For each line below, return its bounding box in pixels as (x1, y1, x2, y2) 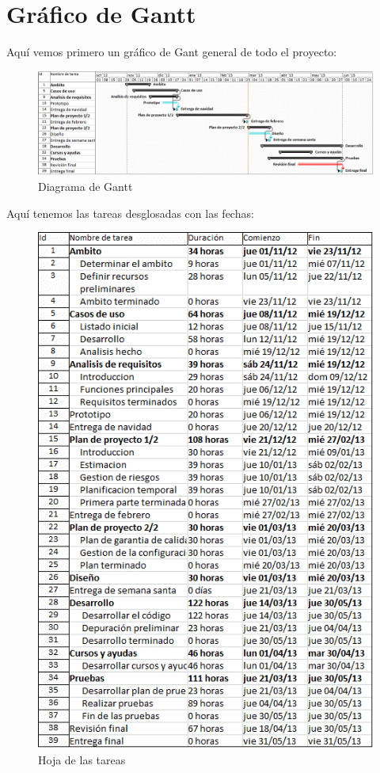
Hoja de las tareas (38, 752, 126, 768)
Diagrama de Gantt (38, 177, 133, 194)
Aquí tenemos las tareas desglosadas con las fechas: (6, 204, 254, 221)
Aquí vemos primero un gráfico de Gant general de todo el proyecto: (6, 44, 337, 60)
